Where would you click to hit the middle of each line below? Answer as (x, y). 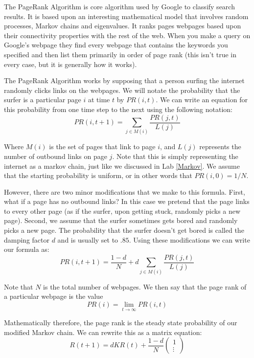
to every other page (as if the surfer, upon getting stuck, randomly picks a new (122, 211)
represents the (220, 146)
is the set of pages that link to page (102, 146)
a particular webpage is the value (54, 296)
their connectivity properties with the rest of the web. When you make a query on (127, 35)
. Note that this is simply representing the (175, 156)
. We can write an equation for (202, 100)
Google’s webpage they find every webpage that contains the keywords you (116, 45)
